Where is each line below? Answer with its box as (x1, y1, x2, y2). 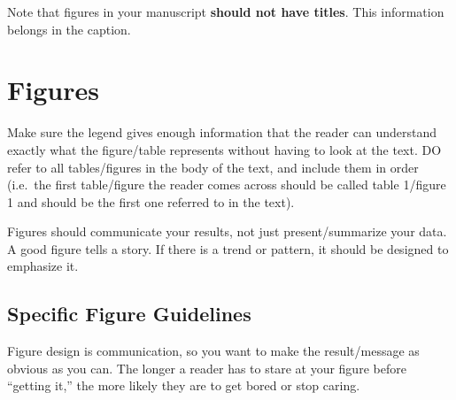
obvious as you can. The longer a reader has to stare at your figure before (7, 358, 406, 377)
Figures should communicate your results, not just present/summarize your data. (7, 222, 447, 241)
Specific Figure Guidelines (7, 300, 251, 327)
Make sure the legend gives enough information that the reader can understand (7, 123, 437, 142)
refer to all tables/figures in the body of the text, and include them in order (7, 158, 419, 176)
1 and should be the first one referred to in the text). (7, 192, 295, 211)
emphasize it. (7, 257, 79, 275)
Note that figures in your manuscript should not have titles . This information (7, 3, 444, 20)
